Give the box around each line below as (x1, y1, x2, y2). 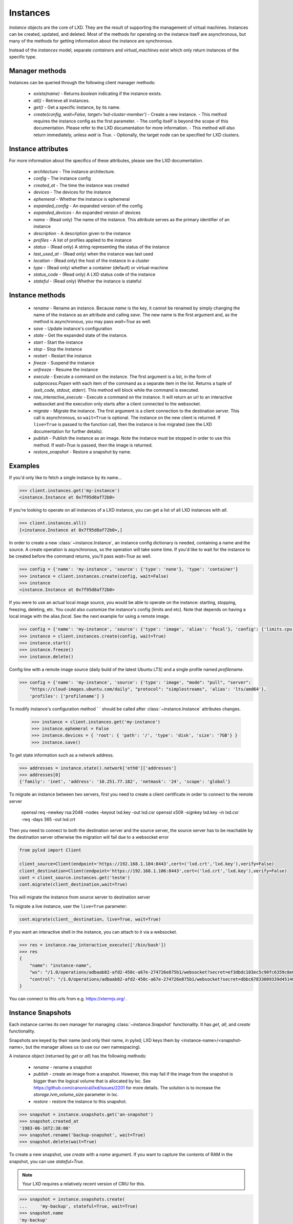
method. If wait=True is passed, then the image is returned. (33, 442, 153, 448)
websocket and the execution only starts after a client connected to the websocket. (33, 401, 201, 407)
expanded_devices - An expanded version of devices (33, 210, 141, 215)
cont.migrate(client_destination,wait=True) (19, 882, 128, 887)
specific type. (9, 54, 37, 60)
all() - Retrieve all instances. (33, 97, 90, 103)
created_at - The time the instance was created (33, 182, 129, 188)
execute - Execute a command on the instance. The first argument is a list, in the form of (33, 374, 212, 379)
